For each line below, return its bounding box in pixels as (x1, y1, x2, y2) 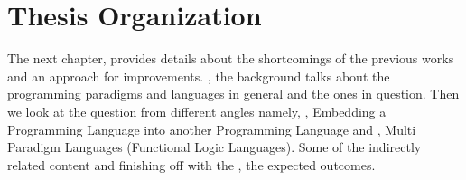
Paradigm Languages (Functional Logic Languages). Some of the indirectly (7, 137, 422, 156)
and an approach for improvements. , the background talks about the (7, 66, 390, 85)
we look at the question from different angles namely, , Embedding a (7, 101, 387, 120)
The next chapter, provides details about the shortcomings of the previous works (7, 49, 454, 68)
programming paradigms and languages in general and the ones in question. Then (7, 84, 460, 103)
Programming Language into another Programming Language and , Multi (7, 119, 416, 138)
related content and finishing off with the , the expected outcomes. (7, 155, 376, 174)
